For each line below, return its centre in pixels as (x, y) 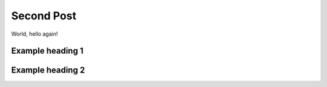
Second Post (44, 16)
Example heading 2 (48, 70)
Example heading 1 (47, 51)
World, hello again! (35, 34)
